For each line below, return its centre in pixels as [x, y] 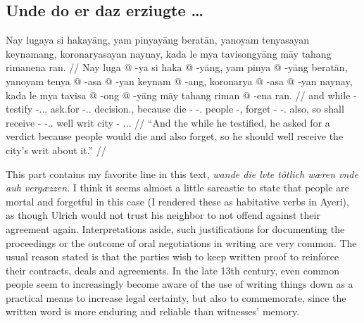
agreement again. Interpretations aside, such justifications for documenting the [175, 228]
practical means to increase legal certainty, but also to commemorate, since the [176, 297]
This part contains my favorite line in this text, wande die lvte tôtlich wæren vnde [182, 173]
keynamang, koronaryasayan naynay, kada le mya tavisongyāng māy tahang [169, 53]
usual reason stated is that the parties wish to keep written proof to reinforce [172, 256]
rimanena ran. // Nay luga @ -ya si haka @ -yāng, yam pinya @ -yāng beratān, [177, 67]
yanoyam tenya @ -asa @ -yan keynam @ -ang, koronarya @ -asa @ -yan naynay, [179, 81]
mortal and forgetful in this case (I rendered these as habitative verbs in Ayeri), [177, 201]
